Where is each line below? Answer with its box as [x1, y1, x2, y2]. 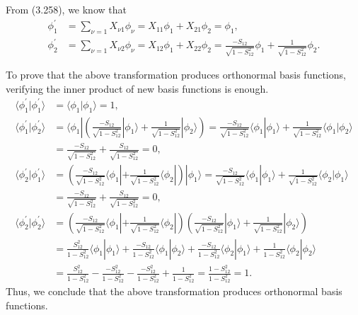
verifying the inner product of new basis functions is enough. [6, 81, 269, 96]
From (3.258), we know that [6, 2, 127, 16]
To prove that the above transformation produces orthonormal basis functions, [6, 67, 346, 82]
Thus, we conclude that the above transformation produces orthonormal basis [6, 284, 342, 299]
